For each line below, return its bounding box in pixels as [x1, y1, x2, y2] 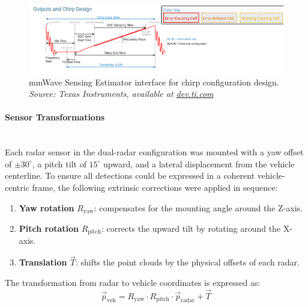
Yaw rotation [19, 201, 74, 214]
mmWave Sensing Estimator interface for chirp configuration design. [29, 75, 279, 88]
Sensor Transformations [5, 111, 105, 123]
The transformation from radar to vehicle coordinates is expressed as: [5, 276, 261, 288]
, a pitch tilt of [32, 157, 86, 170]
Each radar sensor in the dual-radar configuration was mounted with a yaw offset [5, 146, 304, 158]
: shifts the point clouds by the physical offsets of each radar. [75, 256, 300, 268]
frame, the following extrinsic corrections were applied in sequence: [32, 181, 278, 193]
